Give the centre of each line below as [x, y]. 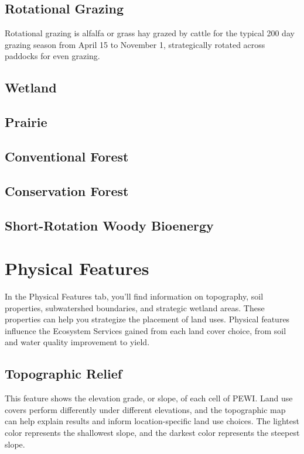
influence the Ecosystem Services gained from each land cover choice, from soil [146, 330]
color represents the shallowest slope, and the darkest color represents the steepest [152, 432]
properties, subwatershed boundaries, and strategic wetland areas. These [135, 307]
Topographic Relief [64, 374]
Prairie [26, 122]
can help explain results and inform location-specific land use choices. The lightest [152, 421]
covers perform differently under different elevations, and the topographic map [145, 409]
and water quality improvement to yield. [77, 342]
